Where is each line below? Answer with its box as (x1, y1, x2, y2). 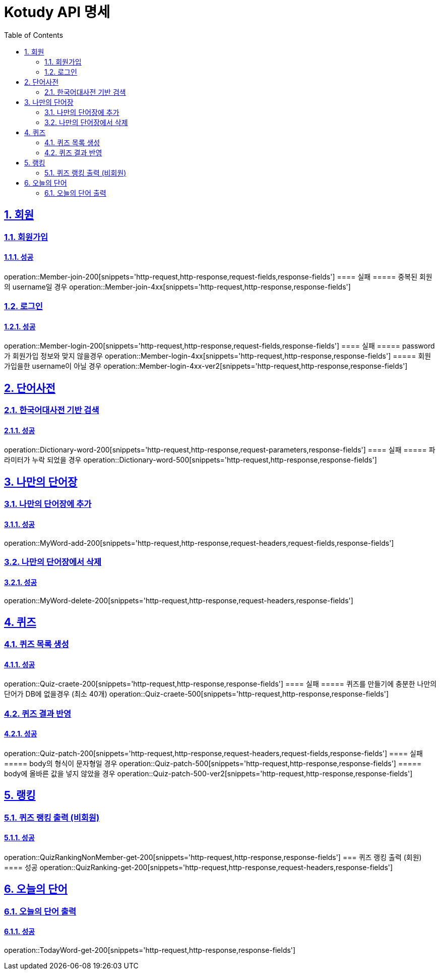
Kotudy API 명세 (4, 4, 110, 21)
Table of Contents (4, 30, 64, 39)
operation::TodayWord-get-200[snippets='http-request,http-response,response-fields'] (4, 945, 296, 954)
